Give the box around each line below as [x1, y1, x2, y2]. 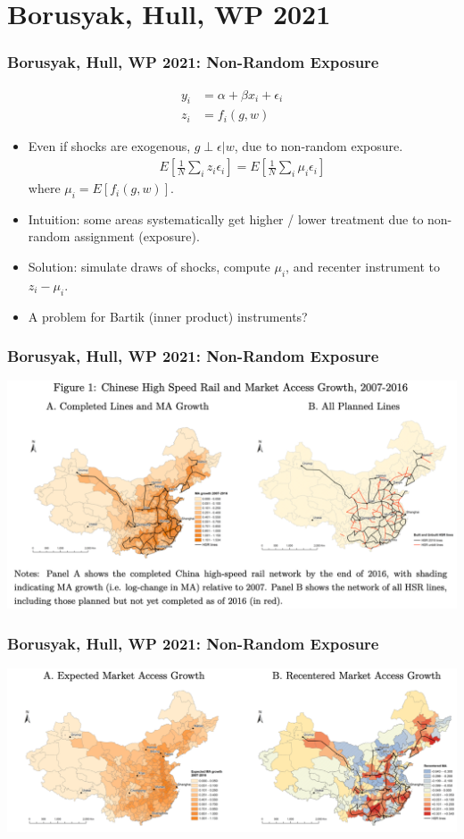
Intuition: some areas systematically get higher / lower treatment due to [28, 209, 424, 228]
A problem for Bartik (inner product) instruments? [28, 306, 308, 325]
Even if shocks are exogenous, [28, 137, 191, 155]
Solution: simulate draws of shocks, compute [28, 257, 270, 276]
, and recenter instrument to [286, 257, 440, 276]
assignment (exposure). [74, 227, 200, 246]
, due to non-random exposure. [234, 137, 403, 155]
